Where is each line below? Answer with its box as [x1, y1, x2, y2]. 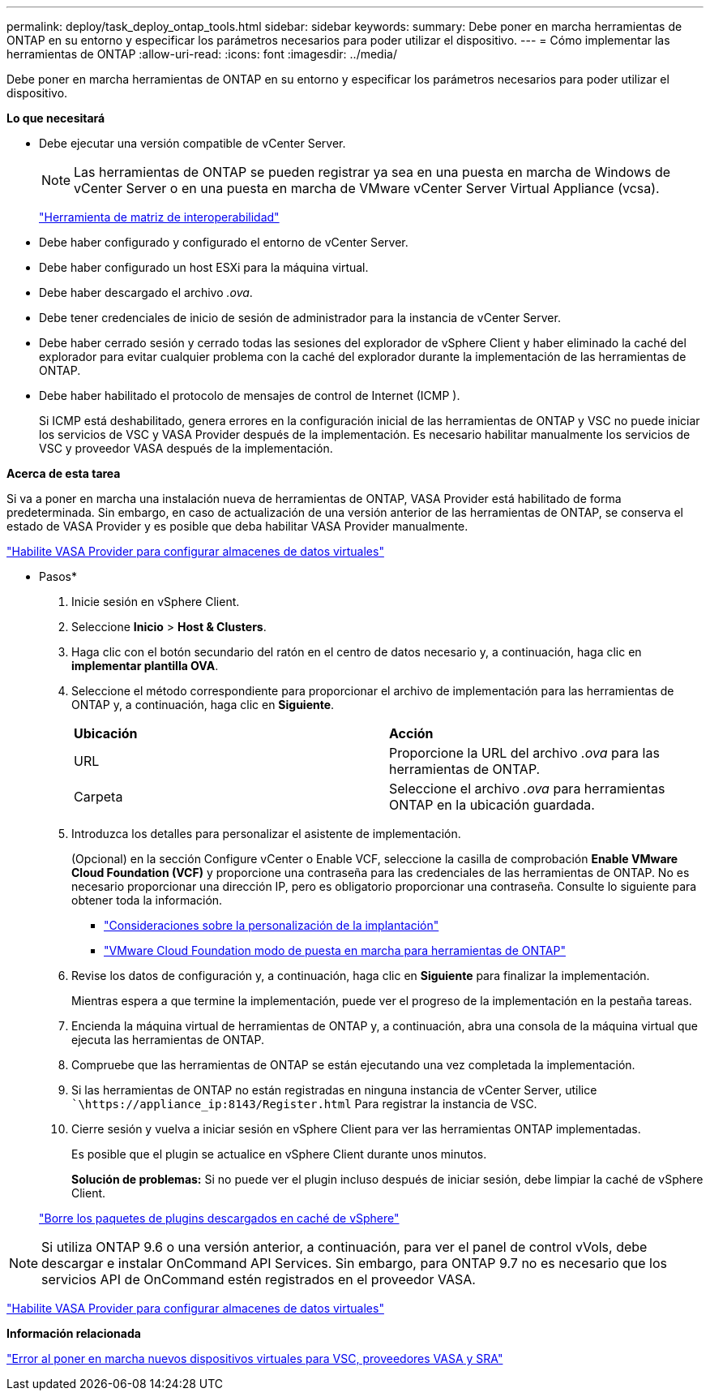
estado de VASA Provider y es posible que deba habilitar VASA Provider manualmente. [6, 519, 468, 533]
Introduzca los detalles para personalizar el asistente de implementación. [71, 827, 461, 840]
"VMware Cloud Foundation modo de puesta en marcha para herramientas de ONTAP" [104, 944, 566, 957]
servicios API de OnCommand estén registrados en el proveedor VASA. [41, 1271, 476, 1287]
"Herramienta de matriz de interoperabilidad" [39, 210, 280, 224]
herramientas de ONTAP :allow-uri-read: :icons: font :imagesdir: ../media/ [6, 47, 397, 61]
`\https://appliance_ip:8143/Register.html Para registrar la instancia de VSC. [71, 1097, 537, 1111]
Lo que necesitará [6, 111, 105, 125]
